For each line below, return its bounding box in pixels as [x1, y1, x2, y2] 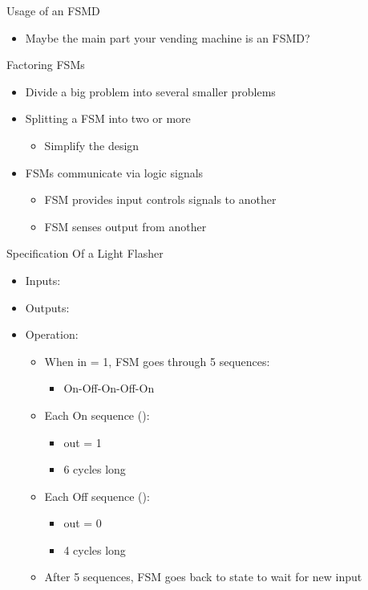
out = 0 [63, 515, 102, 531]
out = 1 [63, 433, 102, 450]
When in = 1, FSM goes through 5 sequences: [44, 352, 270, 369]
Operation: [25, 326, 79, 343]
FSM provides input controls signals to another [44, 191, 277, 208]
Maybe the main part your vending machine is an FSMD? [25, 29, 310, 46]
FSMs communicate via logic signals [25, 164, 204, 181]
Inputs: [25, 271, 61, 288]
